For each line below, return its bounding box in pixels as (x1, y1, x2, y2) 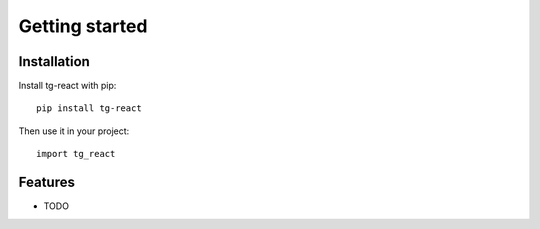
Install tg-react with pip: (18, 80, 117, 92)
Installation (18, 53, 90, 70)
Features (18, 174, 75, 191)
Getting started (18, 15, 148, 37)
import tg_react (36, 148, 116, 160)
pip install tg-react (36, 103, 142, 114)
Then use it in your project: (18, 125, 130, 137)
